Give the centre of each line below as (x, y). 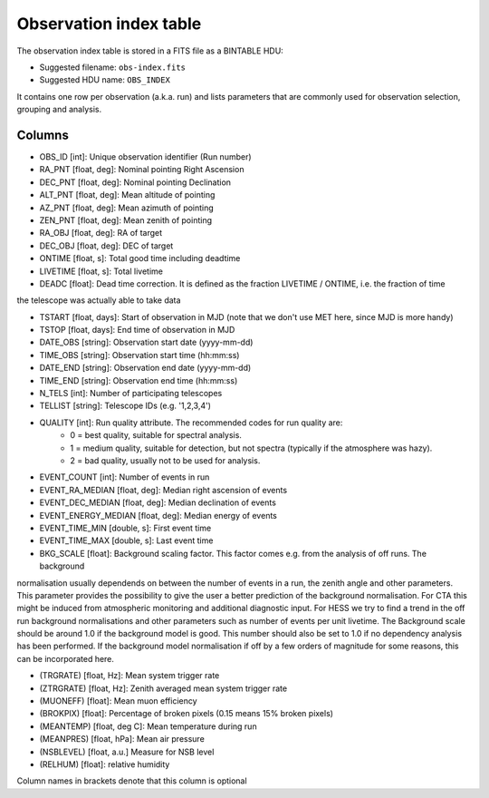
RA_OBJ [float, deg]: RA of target (101, 233)
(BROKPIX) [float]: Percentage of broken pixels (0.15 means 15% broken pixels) (187, 714)
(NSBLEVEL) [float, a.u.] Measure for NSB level (127, 752)
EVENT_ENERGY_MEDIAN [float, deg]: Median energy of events (158, 515)
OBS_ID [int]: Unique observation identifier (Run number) (146, 157)
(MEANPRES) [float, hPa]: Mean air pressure (122, 739)
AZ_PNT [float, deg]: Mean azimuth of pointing (127, 208)
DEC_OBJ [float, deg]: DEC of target (106, 246)
